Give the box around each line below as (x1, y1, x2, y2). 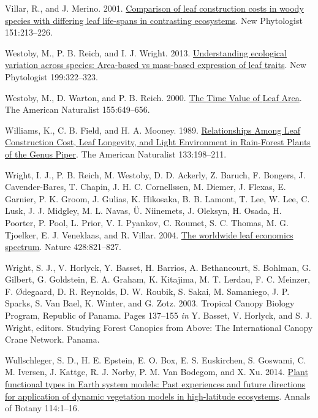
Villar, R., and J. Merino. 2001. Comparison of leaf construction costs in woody (5, 2, 304, 14)
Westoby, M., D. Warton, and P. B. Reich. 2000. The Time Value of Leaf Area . (5, 91, 302, 104)
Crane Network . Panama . (5, 333, 100, 346)
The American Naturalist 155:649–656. (5, 103, 150, 116)
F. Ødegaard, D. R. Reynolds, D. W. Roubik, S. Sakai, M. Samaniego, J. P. (5, 284, 290, 297)
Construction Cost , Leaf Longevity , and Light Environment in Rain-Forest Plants (5, 135, 311, 148)
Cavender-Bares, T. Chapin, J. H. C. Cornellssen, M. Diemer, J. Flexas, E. (5, 180, 286, 193)
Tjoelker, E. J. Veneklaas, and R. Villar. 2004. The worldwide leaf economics (5, 228, 293, 241)
